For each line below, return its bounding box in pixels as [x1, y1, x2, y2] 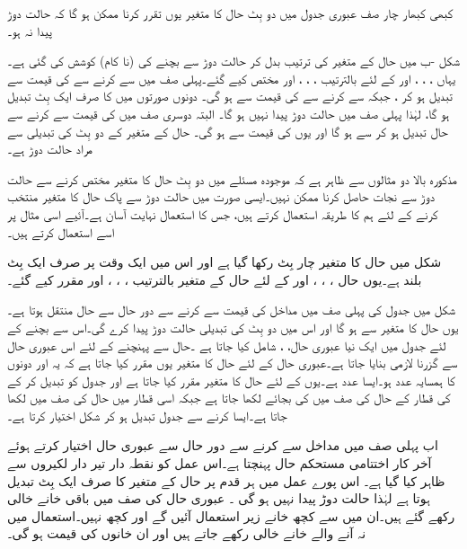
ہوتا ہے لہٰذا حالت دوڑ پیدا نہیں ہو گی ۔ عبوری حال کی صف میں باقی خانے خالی [7, 489, 430, 508]
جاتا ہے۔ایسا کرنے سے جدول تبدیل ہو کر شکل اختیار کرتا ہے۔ [7, 405, 287, 424]
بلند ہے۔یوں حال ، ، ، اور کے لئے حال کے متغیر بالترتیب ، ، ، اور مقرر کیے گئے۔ [7, 270, 422, 288]
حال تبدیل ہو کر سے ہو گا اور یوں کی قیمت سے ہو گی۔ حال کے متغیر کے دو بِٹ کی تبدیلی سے [7, 121, 448, 140]
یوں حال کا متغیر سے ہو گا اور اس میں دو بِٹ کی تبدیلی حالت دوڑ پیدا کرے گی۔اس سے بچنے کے [7, 317, 459, 336]
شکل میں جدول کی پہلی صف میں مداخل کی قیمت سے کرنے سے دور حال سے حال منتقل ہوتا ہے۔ [7, 300, 456, 319]
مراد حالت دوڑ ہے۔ [7, 139, 93, 158]
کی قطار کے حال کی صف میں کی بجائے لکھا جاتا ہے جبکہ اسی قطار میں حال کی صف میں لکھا [7, 388, 451, 407]
